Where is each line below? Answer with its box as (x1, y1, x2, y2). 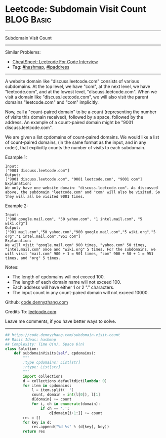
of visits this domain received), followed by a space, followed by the (5, 114, 143, 120)
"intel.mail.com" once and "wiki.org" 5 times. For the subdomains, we (5, 247, 156, 252)
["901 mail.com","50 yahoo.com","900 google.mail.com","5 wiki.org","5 (5, 229, 156, 234)
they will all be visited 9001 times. (5, 194, 85, 199)
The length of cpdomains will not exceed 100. (12, 273, 105, 280)
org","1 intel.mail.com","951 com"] (5, 234, 81, 239)
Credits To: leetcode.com (5, 308, 57, 314)
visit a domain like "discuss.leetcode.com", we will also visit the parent (5, 94, 149, 100)
